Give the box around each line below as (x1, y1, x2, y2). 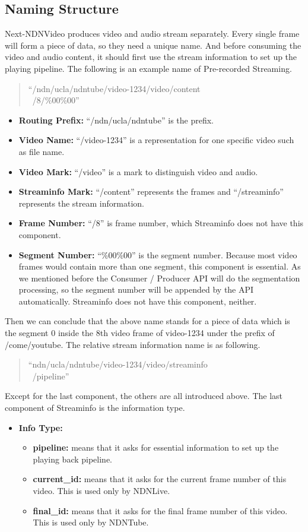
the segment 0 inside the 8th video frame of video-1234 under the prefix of (5, 327, 275, 339)
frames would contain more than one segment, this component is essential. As (18, 260, 301, 273)
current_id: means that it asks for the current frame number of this (33, 473, 287, 485)
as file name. (18, 145, 65, 157)
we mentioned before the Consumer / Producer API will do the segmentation (18, 271, 300, 284)
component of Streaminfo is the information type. (5, 401, 185, 414)
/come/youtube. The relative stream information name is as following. (5, 338, 261, 350)
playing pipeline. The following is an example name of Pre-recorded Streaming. (5, 62, 292, 74)
